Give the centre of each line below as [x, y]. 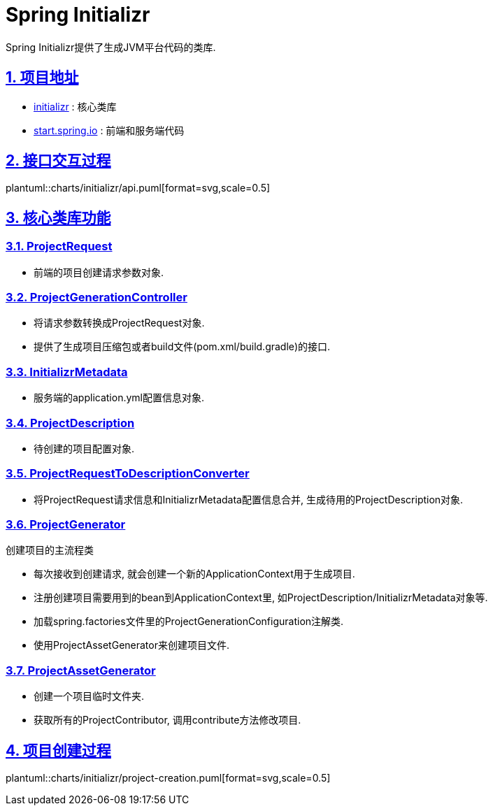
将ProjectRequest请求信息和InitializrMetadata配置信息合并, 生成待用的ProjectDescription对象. [249, 499]
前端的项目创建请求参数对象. [99, 272]
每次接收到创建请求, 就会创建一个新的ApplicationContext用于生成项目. [194, 574]
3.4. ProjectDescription [70, 423]
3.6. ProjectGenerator [66, 525]
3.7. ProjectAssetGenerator [81, 670]
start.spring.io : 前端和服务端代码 [109, 130]
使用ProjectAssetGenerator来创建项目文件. [131, 645]
